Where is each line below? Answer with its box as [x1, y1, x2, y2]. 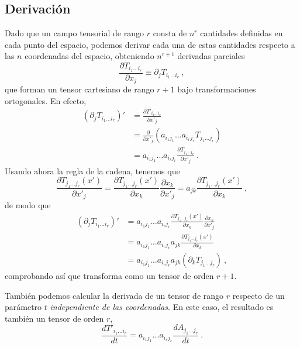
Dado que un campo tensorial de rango [5, 27, 144, 39]
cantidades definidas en [200, 27, 283, 39]
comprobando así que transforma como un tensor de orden [5, 269, 214, 281]
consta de [153, 27, 187, 39]
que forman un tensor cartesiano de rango [5, 83, 154, 95]
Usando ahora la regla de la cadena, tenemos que [5, 164, 180, 177]
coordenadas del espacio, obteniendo [25, 50, 154, 62]
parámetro [5, 301, 42, 313]
